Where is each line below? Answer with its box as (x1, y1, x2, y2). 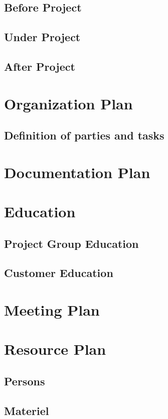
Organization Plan (4, 93, 133, 113)
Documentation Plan (4, 162, 150, 182)
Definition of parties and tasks (4, 127, 164, 143)
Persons (4, 373, 45, 388)
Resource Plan (4, 339, 106, 359)
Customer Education (4, 265, 113, 281)
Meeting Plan (4, 300, 100, 320)
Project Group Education (4, 235, 139, 251)
